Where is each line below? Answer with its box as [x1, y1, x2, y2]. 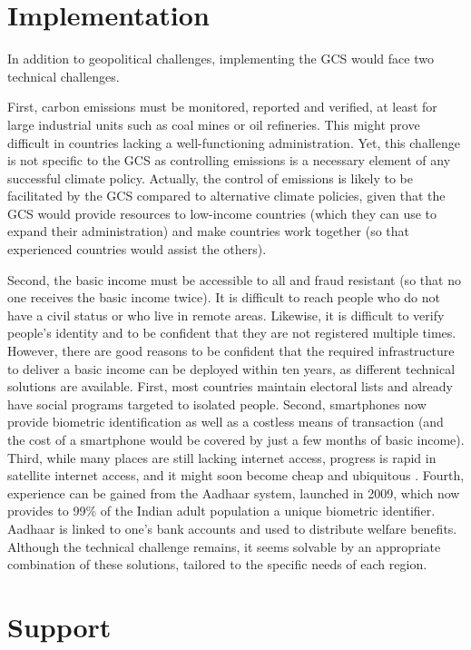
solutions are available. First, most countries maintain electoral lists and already [7, 377, 453, 396]
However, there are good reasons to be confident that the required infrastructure [7, 341, 455, 360]
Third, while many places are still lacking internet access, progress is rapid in [7, 448, 437, 467]
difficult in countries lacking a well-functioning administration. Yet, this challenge [7, 133, 460, 152]
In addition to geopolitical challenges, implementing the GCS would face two [7, 49, 434, 68]
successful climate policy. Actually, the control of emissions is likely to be [7, 168, 413, 187]
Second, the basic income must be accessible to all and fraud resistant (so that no [7, 270, 461, 289]
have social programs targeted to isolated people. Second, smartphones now [7, 394, 427, 413]
